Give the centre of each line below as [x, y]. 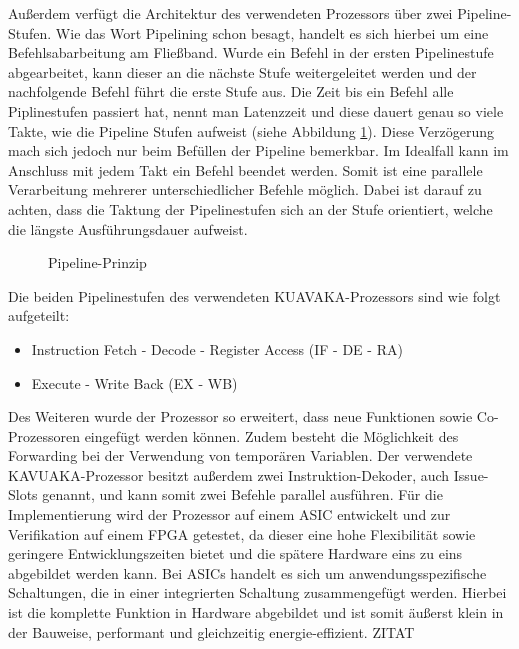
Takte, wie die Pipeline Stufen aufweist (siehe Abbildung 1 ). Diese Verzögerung [251, 130]
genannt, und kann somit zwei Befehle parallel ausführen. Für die [242, 494]
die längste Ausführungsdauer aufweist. [128, 228]
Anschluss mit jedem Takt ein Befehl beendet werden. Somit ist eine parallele [245, 169]
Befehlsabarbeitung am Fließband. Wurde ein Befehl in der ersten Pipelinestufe [251, 52]
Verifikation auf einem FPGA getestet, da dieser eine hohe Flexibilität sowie [242, 533]
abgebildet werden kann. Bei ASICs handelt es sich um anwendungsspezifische [247, 572]
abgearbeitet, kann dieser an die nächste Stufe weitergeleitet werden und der [242, 71]
